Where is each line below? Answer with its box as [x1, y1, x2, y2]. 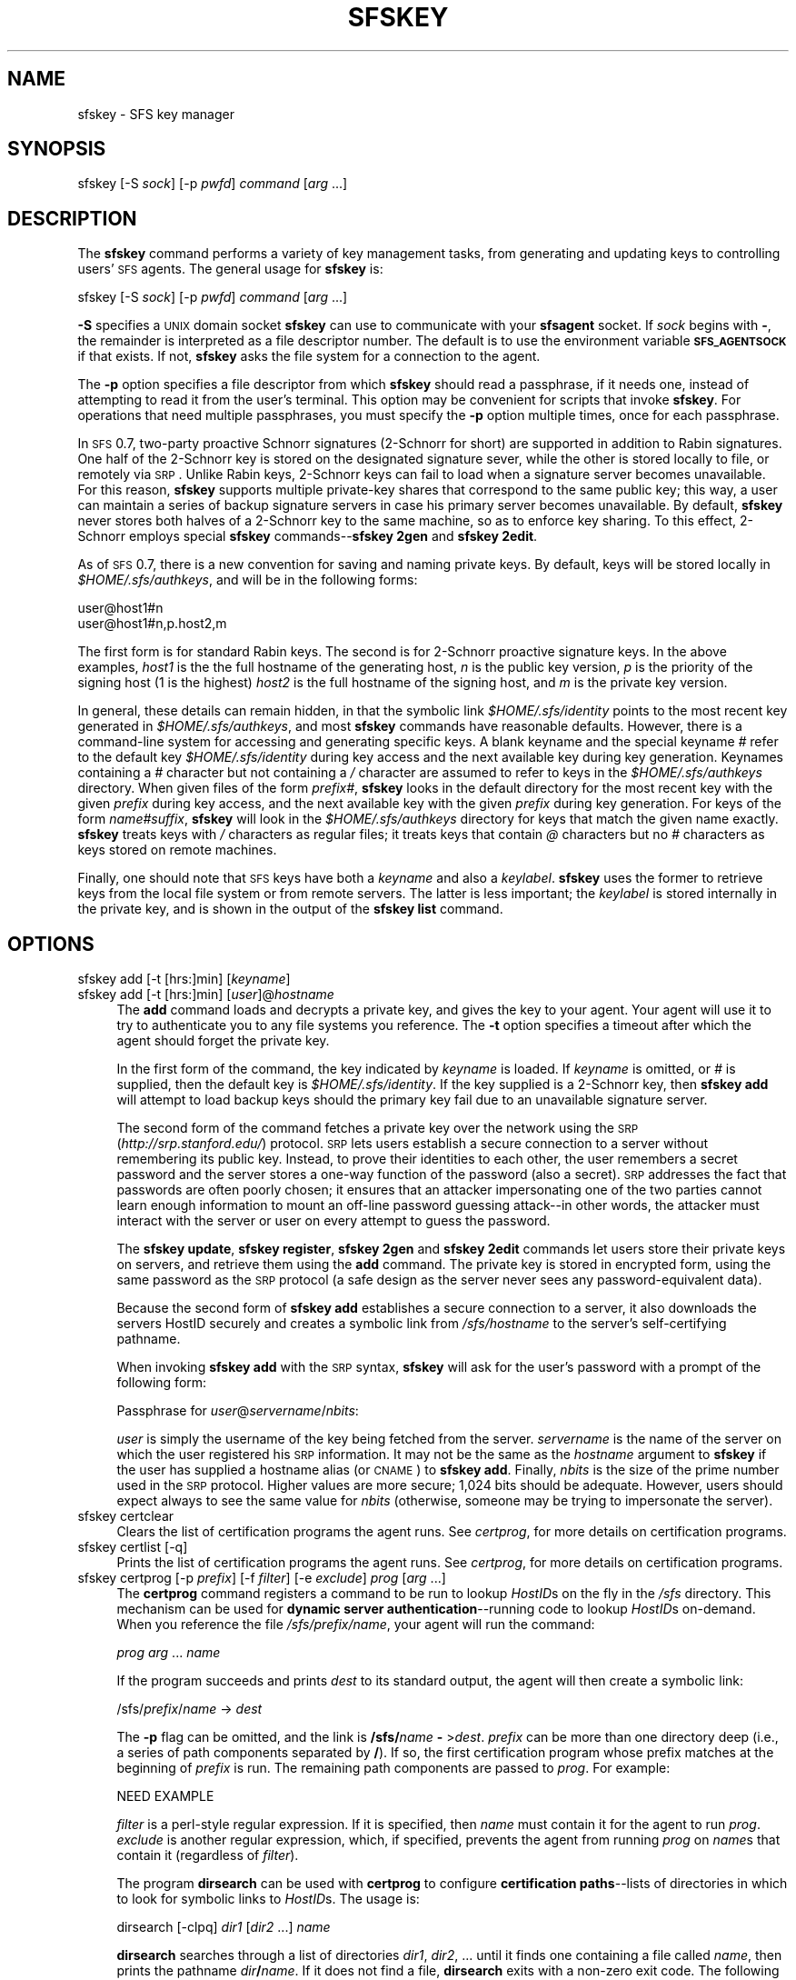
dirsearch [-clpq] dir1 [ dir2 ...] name [116, 1919, 331, 1935]
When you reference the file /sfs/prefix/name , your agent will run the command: [116, 1616, 595, 1633]
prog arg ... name [116, 1645, 221, 1661]
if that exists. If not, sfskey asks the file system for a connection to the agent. [77, 348, 541, 365]
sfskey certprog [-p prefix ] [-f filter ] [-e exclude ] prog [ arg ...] [77, 1570, 446, 1586]
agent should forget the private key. [116, 1033, 330, 1049]
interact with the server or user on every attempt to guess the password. [116, 1213, 551, 1229]
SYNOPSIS [7, 137, 106, 161]
